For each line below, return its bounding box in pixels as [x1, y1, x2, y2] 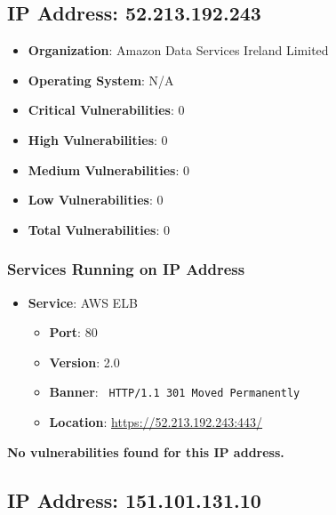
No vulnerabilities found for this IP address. [7, 442, 284, 461]
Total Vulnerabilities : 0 [28, 220, 170, 238]
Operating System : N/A [28, 70, 174, 89]
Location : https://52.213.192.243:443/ [49, 413, 263, 431]
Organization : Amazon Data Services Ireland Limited [28, 41, 329, 60]
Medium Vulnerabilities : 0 [28, 160, 189, 179]
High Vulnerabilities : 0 [28, 130, 168, 149]
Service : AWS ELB [28, 293, 138, 311]
